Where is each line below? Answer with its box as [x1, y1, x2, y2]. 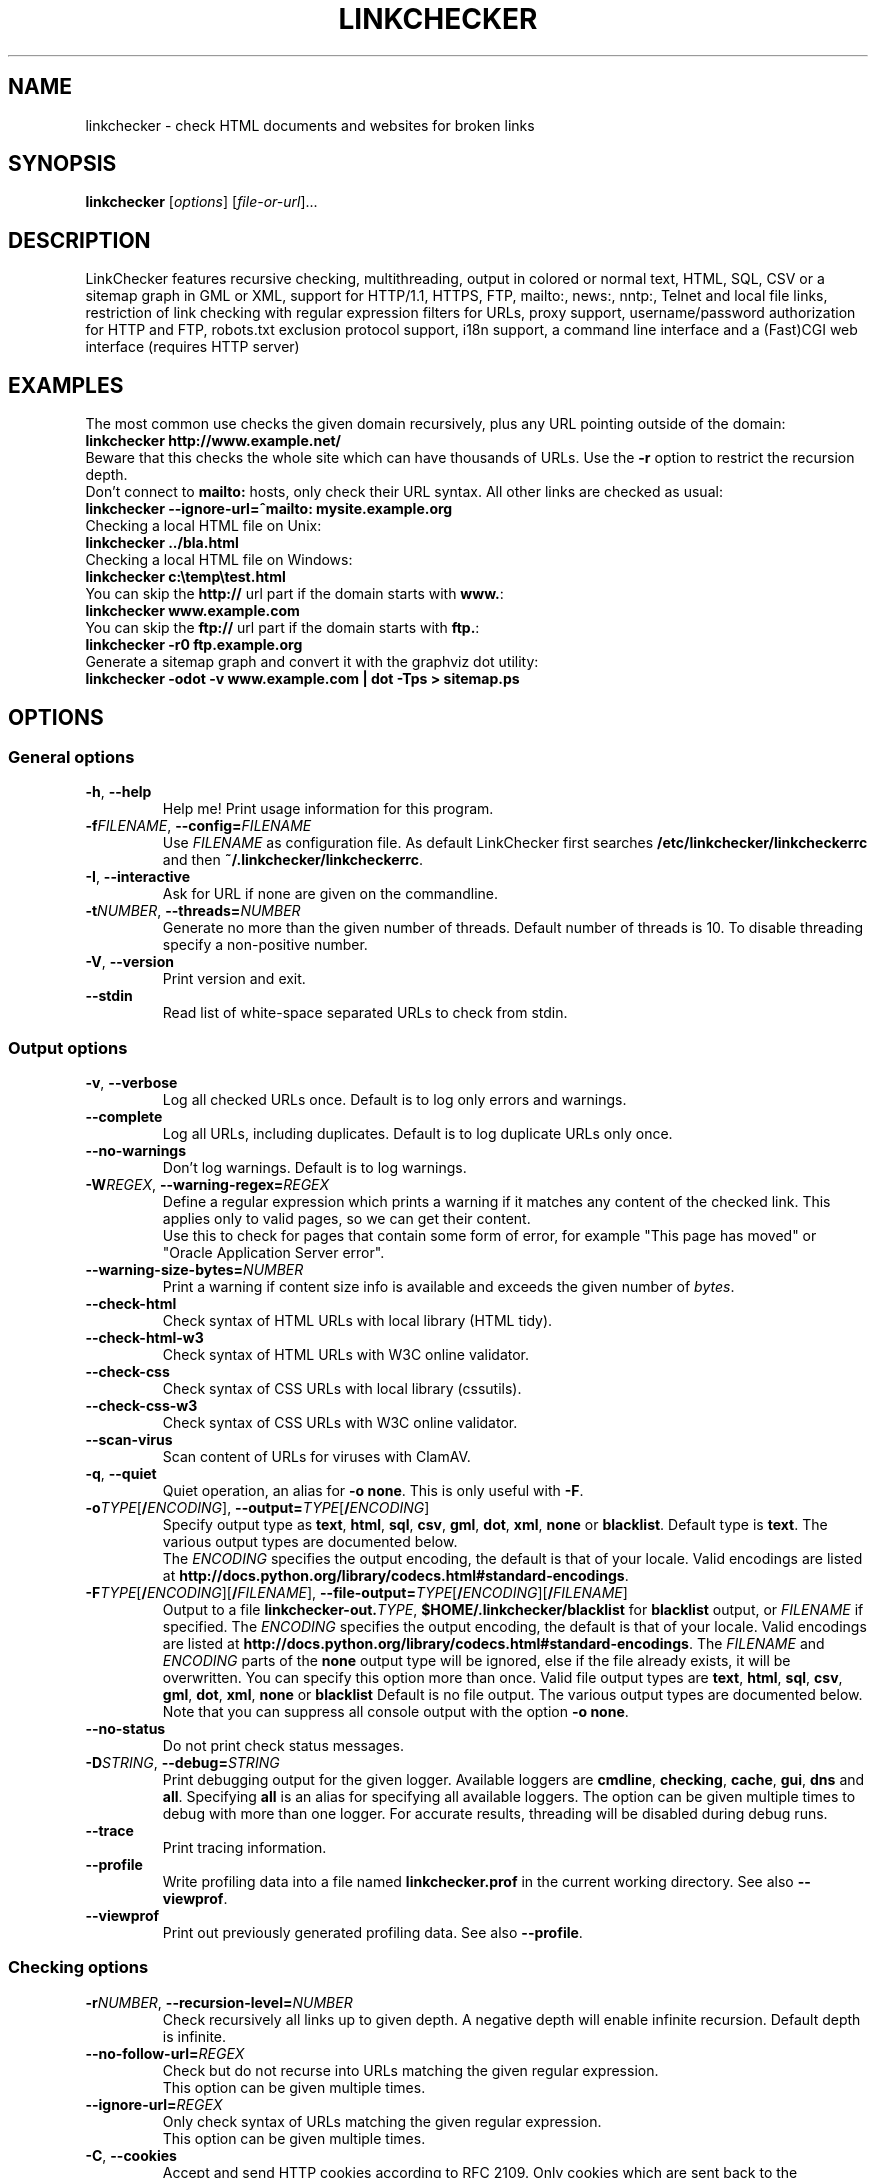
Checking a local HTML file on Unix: [85, 517, 322, 535]
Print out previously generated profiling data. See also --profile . [162, 1924, 583, 1942]
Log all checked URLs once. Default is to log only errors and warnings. [162, 1091, 627, 1109]
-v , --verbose [85, 1074, 178, 1092]
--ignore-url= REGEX [85, 2095, 223, 2113]
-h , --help [85, 783, 152, 801]
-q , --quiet [85, 1465, 157, 1483]
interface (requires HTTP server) [85, 338, 300, 356]
